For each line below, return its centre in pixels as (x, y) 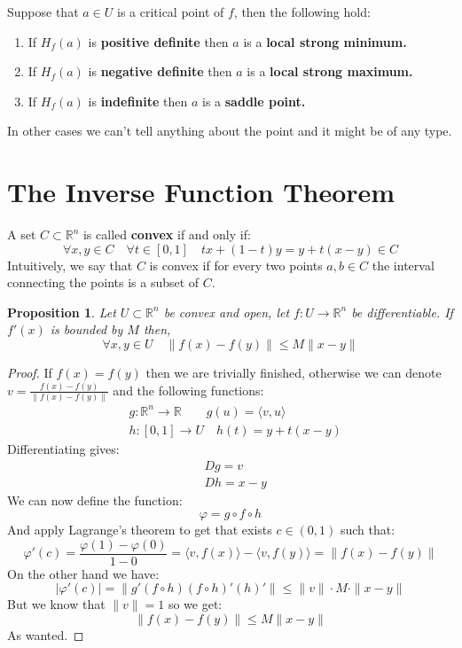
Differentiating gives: (63, 448)
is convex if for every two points (236, 265)
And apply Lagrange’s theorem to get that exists (140, 530)
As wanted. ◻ (46, 635)
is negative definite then (160, 71)
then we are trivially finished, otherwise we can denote (294, 373)
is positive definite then (158, 41)
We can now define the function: (95, 500)
